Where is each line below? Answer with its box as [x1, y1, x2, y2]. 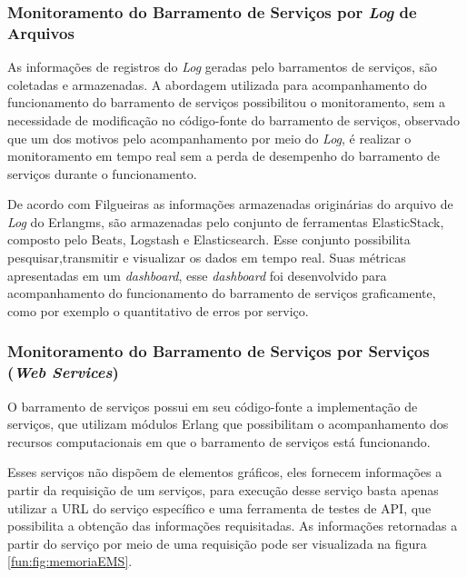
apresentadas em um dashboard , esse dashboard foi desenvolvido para [7, 265, 387, 284]
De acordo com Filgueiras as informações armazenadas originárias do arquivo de [7, 194, 453, 214]
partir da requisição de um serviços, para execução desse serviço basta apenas [7, 480, 439, 499]
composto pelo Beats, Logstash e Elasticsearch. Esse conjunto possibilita [7, 230, 411, 249]
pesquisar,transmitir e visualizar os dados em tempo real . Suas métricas [7, 248, 406, 267]
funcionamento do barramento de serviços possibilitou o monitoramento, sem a [7, 93, 445, 112]
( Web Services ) [7, 361, 119, 383]
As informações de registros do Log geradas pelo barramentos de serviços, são [7, 57, 437, 76]
